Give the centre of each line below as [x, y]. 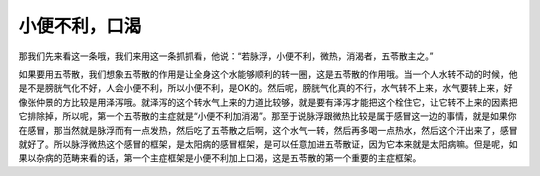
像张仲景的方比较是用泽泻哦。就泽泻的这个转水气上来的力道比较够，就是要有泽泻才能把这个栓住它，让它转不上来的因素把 [268, 102]
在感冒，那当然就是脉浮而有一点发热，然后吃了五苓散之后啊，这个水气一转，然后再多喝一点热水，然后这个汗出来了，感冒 [268, 130]
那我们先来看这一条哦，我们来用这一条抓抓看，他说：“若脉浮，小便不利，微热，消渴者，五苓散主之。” [226, 56]
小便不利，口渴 [80, 26]
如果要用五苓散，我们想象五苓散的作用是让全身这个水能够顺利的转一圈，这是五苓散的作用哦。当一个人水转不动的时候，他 [268, 74]
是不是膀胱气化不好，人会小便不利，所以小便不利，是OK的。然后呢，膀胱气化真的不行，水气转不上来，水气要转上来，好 [266, 88]
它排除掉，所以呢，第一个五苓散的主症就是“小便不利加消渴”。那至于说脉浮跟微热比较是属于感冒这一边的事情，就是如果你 [267, 116]
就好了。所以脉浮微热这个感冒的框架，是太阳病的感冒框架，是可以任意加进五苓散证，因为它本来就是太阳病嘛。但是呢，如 [268, 144]
